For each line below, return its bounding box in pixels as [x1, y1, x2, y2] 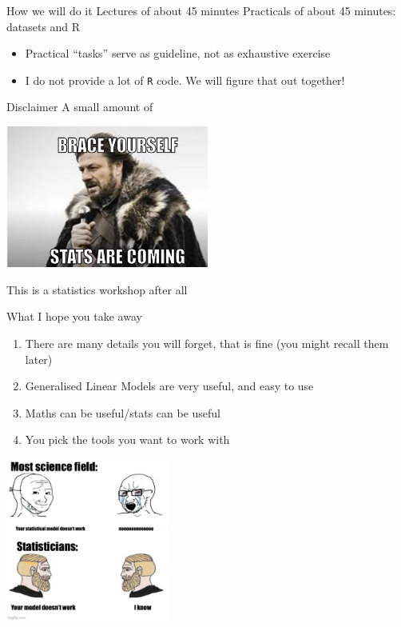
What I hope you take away [6, 308, 142, 325]
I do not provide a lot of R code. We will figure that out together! [25, 71, 345, 88]
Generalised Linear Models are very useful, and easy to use [25, 377, 314, 394]
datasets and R [6, 18, 81, 34]
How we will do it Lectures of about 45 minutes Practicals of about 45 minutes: [6, 2, 396, 18]
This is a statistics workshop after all [6, 281, 188, 298]
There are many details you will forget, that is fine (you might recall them [25, 334, 389, 351]
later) [25, 350, 53, 367]
